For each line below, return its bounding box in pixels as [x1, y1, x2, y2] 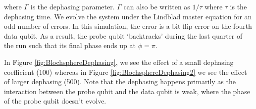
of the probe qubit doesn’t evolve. [4, 96, 106, 106]
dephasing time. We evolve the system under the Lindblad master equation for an [4, 11, 252, 21]
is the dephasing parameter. [30, 1, 115, 11]
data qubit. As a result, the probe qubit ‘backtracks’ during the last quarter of [4, 30, 243, 41]
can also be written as [123, 1, 190, 11]
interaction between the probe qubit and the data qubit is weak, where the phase [4, 86, 250, 96]
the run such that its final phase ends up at [4, 40, 136, 51]
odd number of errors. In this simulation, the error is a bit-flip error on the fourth [4, 21, 252, 31]
